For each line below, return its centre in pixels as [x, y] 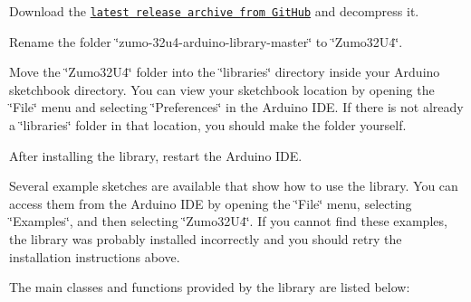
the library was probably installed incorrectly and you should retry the [206, 239]
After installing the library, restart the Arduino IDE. [156, 155]
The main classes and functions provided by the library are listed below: [210, 287]
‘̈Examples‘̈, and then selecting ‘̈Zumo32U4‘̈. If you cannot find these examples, [228, 221]
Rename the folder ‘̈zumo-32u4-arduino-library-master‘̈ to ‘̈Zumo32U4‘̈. [206, 41]
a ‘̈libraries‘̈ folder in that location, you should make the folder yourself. [208, 125]
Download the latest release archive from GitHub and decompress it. [214, 11]
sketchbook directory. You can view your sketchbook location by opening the [222, 89]
